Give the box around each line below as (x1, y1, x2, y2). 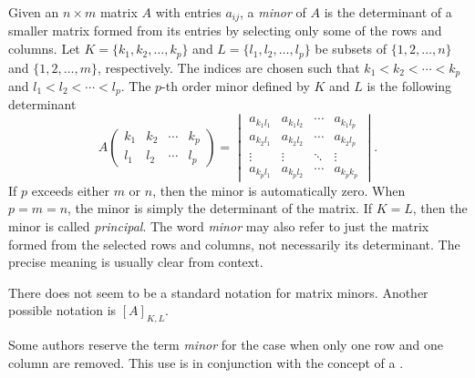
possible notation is (8, 301, 117, 320)
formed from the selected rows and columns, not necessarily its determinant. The (8, 234, 460, 253)
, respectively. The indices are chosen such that (97, 57, 360, 77)
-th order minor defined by (161, 76, 310, 95)
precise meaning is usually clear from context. (8, 252, 263, 271)
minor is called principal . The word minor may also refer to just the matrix (8, 217, 429, 236)
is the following (367, 76, 452, 95)
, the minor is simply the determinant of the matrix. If (67, 199, 373, 218)
